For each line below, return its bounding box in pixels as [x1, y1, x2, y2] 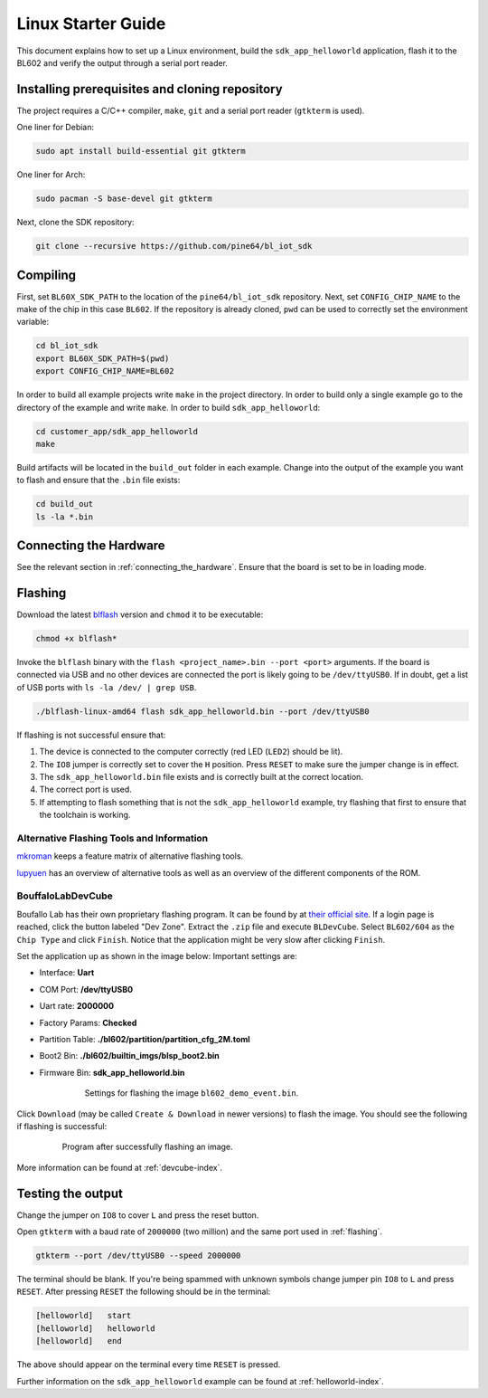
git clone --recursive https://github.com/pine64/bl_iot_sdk [35, 241, 313, 252]
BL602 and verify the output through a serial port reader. [16, 57, 228, 68]
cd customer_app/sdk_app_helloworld [35, 426, 199, 436]
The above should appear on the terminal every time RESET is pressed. [16, 1359, 281, 1370]
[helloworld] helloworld [35, 1323, 155, 1334]
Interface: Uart [39, 967, 95, 978]
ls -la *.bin [35, 511, 94, 522]
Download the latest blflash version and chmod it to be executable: [16, 609, 264, 620]
